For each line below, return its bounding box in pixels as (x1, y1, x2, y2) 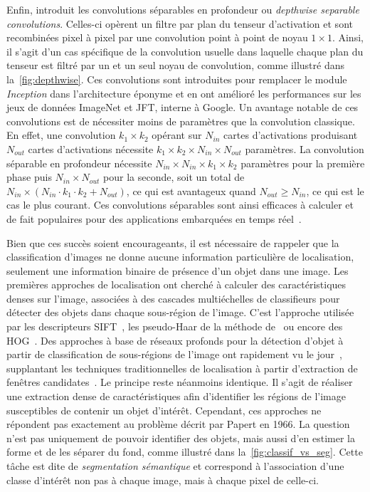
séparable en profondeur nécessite (6, 155, 152, 170)
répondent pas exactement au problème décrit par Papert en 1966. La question (6, 417, 350, 431)
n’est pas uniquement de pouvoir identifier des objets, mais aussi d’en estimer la (6, 430, 355, 445)
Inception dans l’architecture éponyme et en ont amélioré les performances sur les (6, 85, 361, 100)
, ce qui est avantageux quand (126, 183, 256, 198)
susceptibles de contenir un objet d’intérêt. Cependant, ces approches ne (6, 402, 322, 417)
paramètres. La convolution (245, 141, 364, 156)
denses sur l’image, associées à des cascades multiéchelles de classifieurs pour (6, 291, 340, 305)
